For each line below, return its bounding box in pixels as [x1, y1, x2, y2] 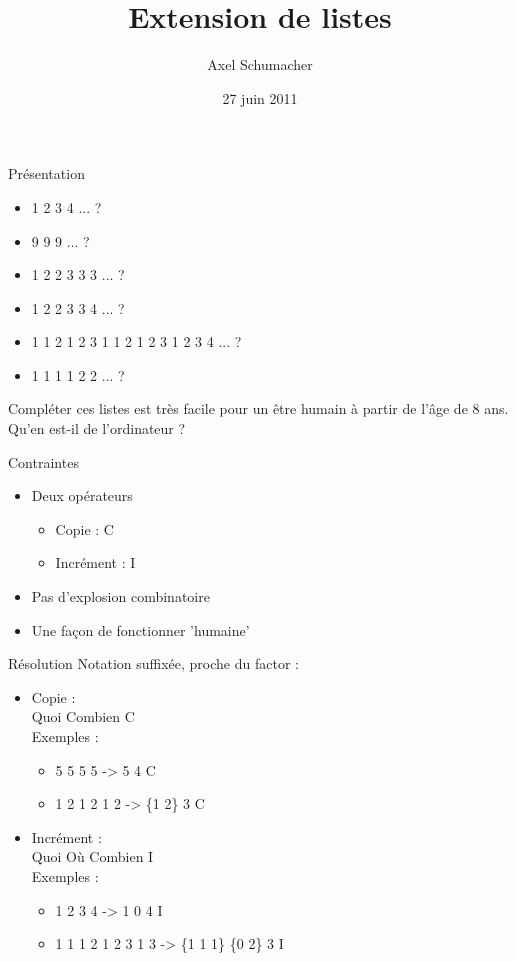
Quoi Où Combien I [31, 846, 154, 867]
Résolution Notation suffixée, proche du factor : [8, 653, 299, 674]
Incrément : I [55, 552, 136, 573]
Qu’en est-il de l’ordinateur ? [8, 418, 186, 439]
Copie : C [55, 518, 114, 539]
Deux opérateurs [31, 485, 133, 506]
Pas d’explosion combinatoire [31, 586, 210, 607]
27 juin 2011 [222, 87, 298, 108]
